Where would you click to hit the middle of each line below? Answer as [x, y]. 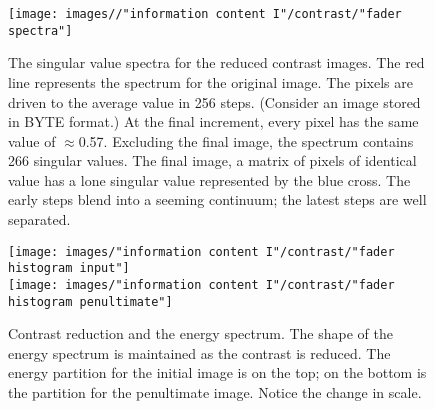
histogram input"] [69, 268]
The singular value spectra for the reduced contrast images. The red [216, 62]
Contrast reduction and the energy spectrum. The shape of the [200, 333]
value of [32, 140]
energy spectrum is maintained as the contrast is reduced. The [199, 352]
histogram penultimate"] [90, 301]
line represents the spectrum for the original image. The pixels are [210, 81]
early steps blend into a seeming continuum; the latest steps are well [217, 199]
